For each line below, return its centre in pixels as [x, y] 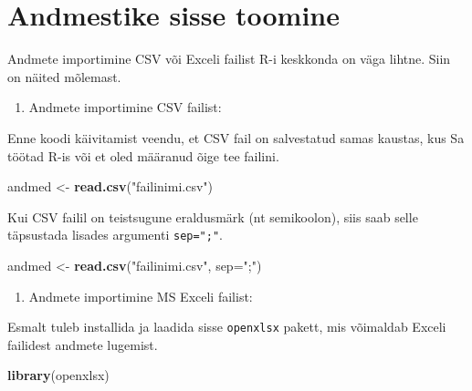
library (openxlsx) [58, 375]
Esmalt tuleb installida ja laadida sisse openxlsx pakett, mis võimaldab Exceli [227, 327]
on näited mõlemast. [64, 76]
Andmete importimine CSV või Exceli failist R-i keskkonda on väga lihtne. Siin [229, 59]
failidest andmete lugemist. [83, 344]
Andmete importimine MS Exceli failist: [141, 296]
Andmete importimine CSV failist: [125, 107]
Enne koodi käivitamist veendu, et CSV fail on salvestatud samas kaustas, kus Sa [236, 137]
